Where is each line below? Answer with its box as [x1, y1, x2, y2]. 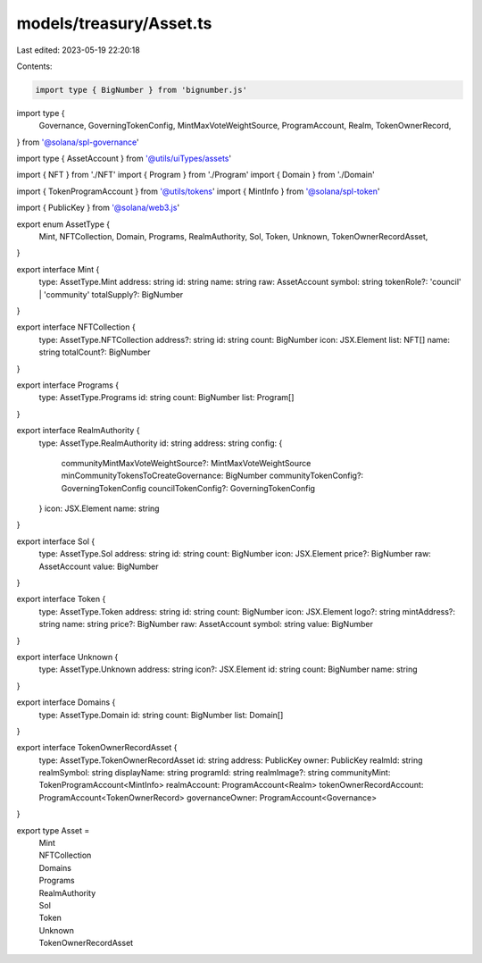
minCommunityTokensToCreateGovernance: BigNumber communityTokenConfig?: [61, 470, 364, 481]
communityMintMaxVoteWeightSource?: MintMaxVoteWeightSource [61, 457, 312, 468]
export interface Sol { [16, 536, 96, 547]
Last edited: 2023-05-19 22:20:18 [16, 45, 140, 55]
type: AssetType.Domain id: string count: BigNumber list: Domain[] [38, 709, 284, 720]
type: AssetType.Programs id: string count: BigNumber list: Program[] [38, 392, 295, 403]
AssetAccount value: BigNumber [38, 561, 159, 572]
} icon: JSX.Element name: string [38, 503, 160, 514]
